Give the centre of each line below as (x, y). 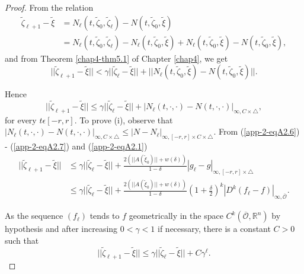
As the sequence (34, 216)
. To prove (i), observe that (124, 120)
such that (22, 240)
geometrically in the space (176, 216)
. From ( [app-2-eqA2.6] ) (257, 131)
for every (21, 120)
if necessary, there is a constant (214, 229)
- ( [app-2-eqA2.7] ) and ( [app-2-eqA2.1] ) (76, 146)
